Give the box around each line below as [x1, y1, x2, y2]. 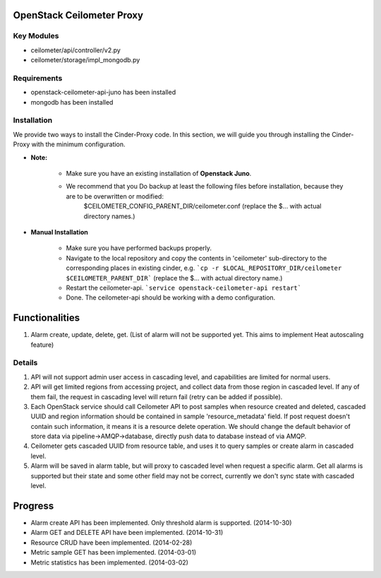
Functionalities [13, 312, 80, 324]
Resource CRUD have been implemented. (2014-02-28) [30, 538, 193, 547]
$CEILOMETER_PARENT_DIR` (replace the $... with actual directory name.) [66, 273, 283, 282]
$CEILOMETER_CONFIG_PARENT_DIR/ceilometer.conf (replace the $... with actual [83, 202, 322, 211]
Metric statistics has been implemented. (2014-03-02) [30, 558, 188, 567]
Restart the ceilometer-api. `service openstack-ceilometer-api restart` [66, 283, 302, 292]
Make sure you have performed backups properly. [66, 244, 212, 252]
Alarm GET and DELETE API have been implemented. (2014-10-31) [30, 529, 224, 537]
